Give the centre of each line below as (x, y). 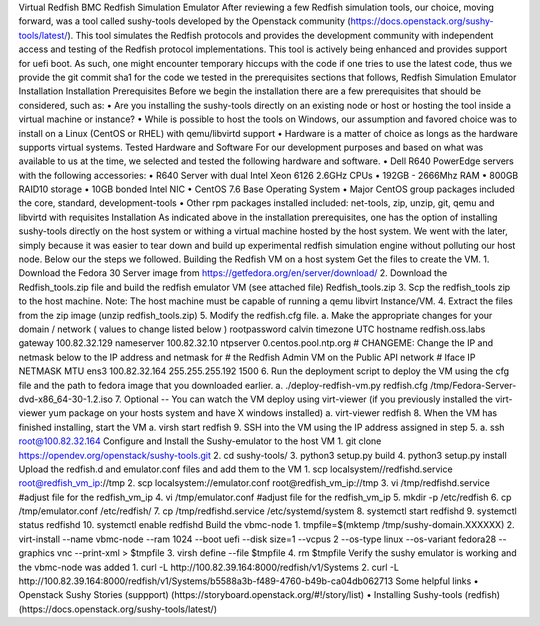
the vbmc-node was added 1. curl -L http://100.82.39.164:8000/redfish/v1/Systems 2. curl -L (209, 567)
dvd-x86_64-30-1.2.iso (66, 399)
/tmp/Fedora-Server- (473, 385)
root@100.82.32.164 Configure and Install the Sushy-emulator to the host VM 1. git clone (200, 441)
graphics (36, 553)
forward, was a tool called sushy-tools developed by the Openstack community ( (184, 21)
